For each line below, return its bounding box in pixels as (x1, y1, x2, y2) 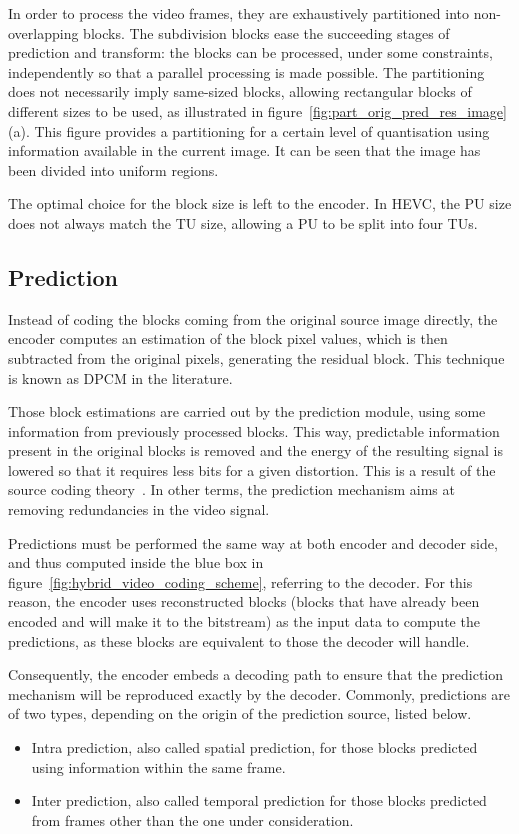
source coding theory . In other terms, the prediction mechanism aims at (8, 479, 455, 500)
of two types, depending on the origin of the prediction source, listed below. (8, 703, 472, 724)
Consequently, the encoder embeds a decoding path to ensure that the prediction (8, 664, 504, 685)
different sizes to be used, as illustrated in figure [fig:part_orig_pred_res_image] (8, 100, 507, 121)
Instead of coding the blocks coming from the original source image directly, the (8, 308, 498, 329)
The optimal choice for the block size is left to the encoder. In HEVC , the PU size (8, 193, 512, 214)
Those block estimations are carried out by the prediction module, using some (8, 401, 486, 422)
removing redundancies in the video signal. (8, 499, 270, 520)
